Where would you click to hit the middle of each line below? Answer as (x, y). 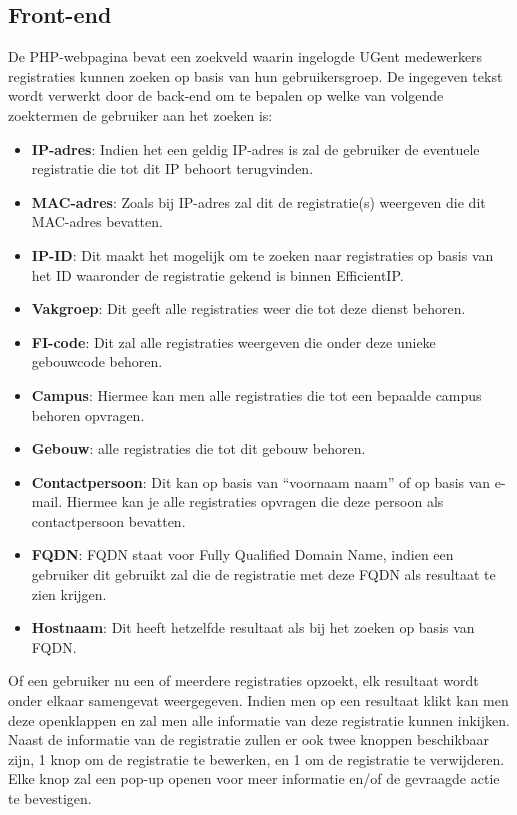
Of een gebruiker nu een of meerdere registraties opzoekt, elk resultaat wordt (243, 680)
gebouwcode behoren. (97, 361)
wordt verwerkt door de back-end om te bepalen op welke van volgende (226, 95)
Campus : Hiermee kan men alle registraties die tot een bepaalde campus (256, 394)
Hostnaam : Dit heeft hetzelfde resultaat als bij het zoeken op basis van (253, 627)
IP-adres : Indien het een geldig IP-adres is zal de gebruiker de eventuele (255, 148)
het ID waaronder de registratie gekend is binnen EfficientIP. (217, 274)
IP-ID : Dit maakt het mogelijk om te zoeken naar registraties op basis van (262, 254)
